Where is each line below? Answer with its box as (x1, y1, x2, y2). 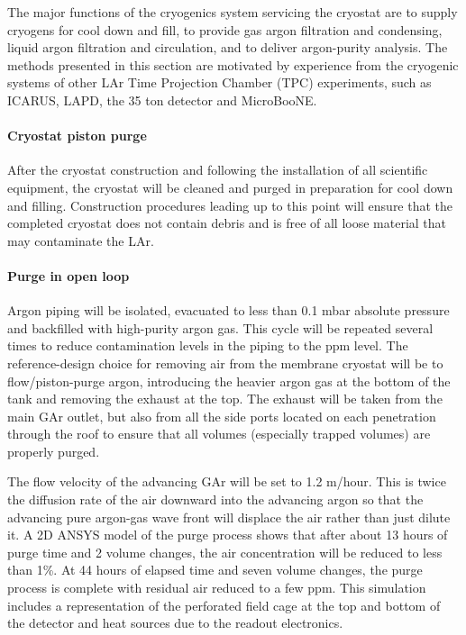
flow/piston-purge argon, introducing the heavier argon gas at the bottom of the (7, 371, 451, 390)
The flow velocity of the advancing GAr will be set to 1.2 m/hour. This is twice (7, 472, 446, 491)
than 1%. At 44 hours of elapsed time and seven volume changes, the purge (7, 560, 423, 579)
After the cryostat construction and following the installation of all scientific (7, 160, 428, 179)
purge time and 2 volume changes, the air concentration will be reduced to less (7, 542, 443, 561)
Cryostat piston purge (7, 126, 147, 145)
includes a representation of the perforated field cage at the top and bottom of (7, 595, 441, 614)
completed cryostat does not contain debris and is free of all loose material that (7, 213, 447, 232)
